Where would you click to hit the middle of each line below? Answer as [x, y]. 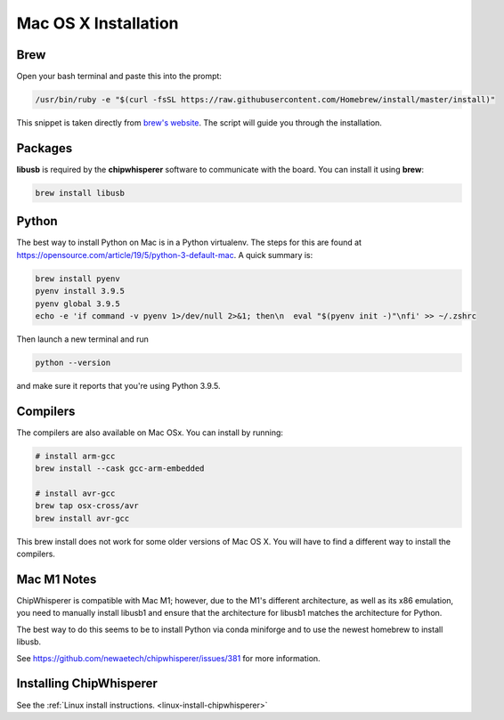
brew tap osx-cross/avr [87, 506]
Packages [45, 148]
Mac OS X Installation [98, 23]
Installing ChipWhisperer [87, 684]
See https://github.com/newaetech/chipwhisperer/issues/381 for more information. [168, 658]
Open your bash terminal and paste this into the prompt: [119, 77]
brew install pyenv [77, 279]
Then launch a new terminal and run [82, 339]
